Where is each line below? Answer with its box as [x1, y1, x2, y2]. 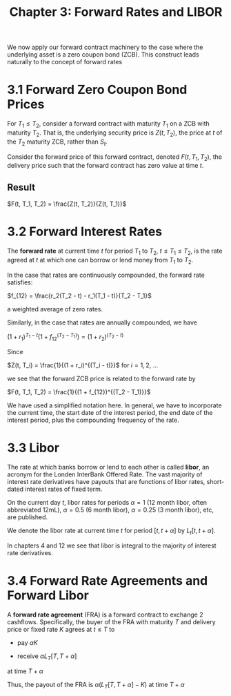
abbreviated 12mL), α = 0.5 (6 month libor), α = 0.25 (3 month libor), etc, [7, 505, 214, 514]
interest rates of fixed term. [25, 485, 103, 494]
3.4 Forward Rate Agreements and [7, 573, 208, 589]
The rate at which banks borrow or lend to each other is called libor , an [7, 463, 210, 472]
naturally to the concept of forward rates [7, 58, 123, 66]
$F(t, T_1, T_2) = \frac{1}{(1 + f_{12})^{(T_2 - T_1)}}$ [7, 388, 151, 396]
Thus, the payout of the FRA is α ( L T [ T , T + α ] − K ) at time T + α [7, 680, 185, 690]
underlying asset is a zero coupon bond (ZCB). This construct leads [7, 50, 199, 59]
